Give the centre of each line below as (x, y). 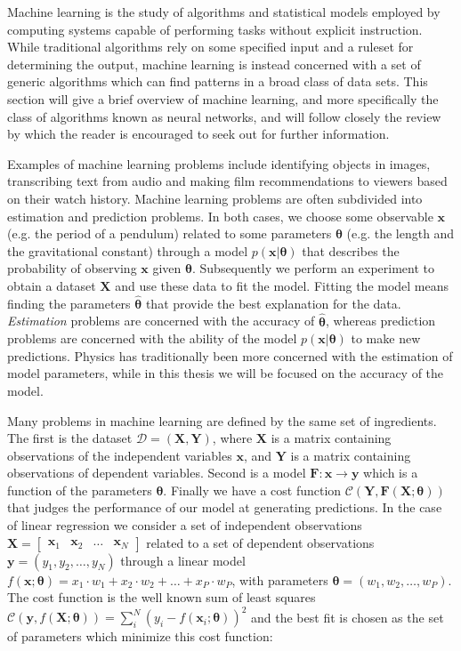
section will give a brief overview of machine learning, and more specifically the (223, 98)
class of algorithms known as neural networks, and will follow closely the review (224, 116)
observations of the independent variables (120, 455)
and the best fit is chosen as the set (348, 617)
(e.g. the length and (400, 233)
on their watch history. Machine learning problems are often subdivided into (215, 198)
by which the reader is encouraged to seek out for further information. (198, 134)
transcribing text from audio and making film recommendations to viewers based (227, 181)
